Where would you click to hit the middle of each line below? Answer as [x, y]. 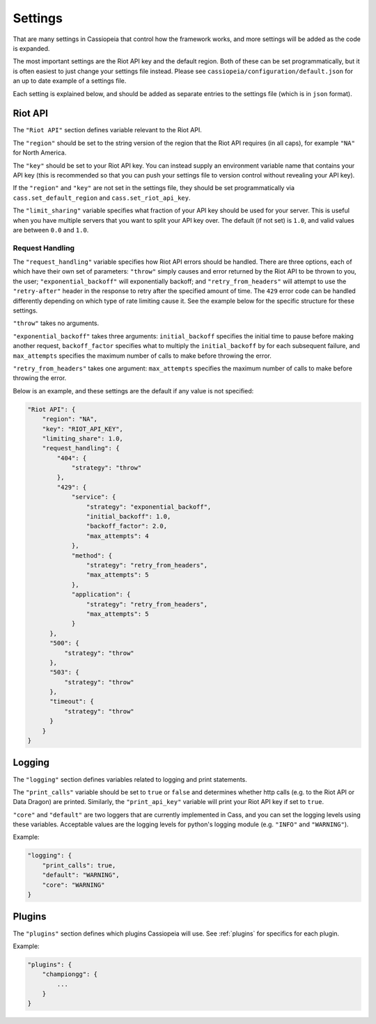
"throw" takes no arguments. [56, 323]
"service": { [94, 497]
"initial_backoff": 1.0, [128, 517]
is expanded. [31, 48]
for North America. [40, 152]
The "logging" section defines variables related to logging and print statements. [130, 779]
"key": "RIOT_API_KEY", [83, 429]
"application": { [101, 594]
